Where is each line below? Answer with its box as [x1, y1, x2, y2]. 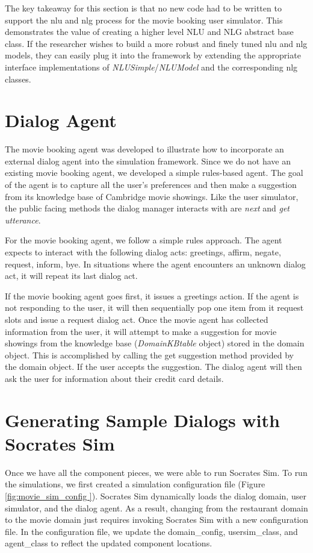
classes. [5, 72, 31, 85]
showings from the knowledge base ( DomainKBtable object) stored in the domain [5, 337, 305, 349]
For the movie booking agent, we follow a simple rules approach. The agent [5, 234, 282, 246]
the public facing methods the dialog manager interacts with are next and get [5, 202, 290, 214]
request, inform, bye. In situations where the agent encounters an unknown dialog [5, 257, 306, 270]
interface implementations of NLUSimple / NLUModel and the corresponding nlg [5, 60, 298, 73]
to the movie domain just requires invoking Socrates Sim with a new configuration [5, 513, 309, 526]
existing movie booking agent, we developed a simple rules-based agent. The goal [5, 166, 303, 179]
